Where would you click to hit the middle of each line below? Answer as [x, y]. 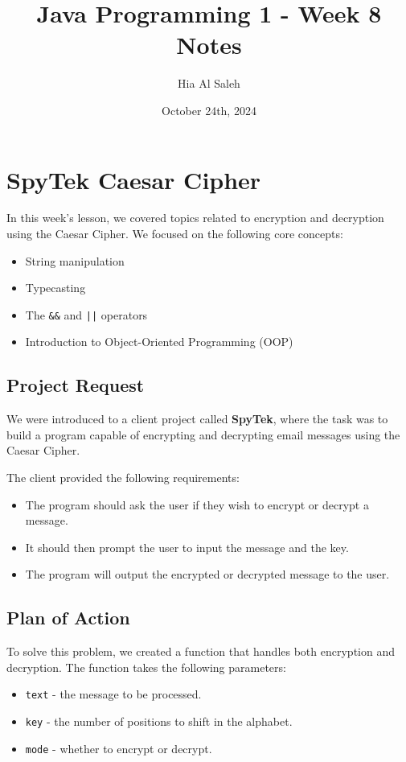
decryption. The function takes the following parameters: [146, 667]
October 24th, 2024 [209, 110]
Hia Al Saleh [209, 83]
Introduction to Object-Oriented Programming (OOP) [159, 342]
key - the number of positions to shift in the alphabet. [159, 721]
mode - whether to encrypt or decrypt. [119, 748]
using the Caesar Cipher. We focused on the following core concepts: [175, 234]
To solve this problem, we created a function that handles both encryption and [201, 651]
